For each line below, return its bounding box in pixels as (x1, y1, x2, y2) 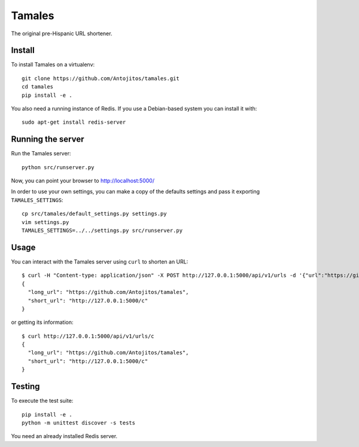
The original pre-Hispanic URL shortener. (11, 30, 112, 37)
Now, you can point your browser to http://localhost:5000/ (11, 177, 155, 185)
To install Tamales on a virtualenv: (11, 61, 95, 68)
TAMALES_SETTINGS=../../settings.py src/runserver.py (22, 227, 182, 234)
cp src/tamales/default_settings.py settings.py (22, 210, 167, 218)
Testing (11, 381, 40, 391)
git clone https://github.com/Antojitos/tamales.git (22, 75, 180, 82)
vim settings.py (22, 219, 69, 225)
